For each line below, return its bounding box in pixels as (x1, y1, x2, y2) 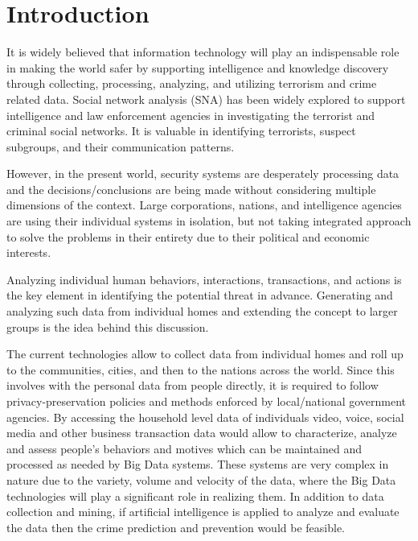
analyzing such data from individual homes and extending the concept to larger (6, 303, 398, 320)
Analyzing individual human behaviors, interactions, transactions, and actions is (6, 270, 402, 287)
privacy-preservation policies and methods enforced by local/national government (6, 393, 407, 409)
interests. (6, 244, 51, 261)
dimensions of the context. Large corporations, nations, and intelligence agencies (6, 196, 402, 213)
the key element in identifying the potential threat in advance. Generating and (6, 287, 393, 304)
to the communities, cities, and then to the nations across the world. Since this (6, 361, 395, 378)
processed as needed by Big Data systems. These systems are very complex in (6, 456, 389, 473)
